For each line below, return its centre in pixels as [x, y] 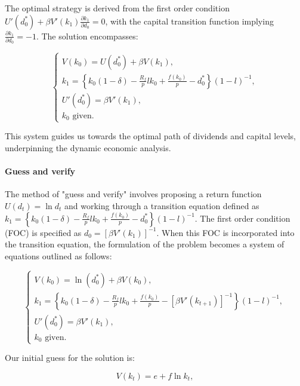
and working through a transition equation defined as [162, 205]
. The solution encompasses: [87, 36]
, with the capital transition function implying [189, 21]
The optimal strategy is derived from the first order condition [117, 8]
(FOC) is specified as [43, 232]
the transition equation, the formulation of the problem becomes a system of [145, 244]
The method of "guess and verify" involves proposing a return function [133, 194]
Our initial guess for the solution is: [70, 358]
